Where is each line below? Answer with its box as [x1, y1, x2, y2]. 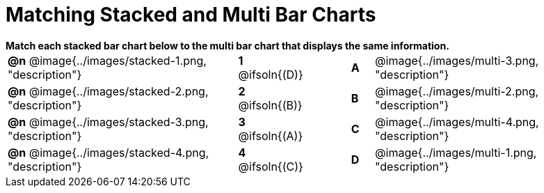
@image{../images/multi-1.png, [375, 145, 537, 160]
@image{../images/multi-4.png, [375, 114, 539, 129]
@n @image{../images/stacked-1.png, [8, 53, 207, 68]
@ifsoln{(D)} [238, 67, 303, 82]
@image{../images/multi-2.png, [375, 84, 539, 98]
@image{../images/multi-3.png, [375, 53, 539, 68]
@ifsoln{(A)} [238, 128, 303, 143]
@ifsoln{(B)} [238, 98, 303, 112]
